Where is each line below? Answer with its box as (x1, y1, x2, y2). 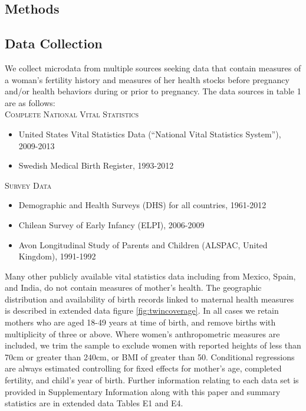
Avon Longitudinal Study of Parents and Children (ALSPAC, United (18, 238, 268, 251)
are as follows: (5, 96, 55, 108)
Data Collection (5, 34, 103, 52)
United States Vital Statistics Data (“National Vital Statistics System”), (18, 127, 281, 140)
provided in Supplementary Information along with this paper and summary (5, 385, 281, 397)
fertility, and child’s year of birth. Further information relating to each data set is (5, 374, 299, 386)
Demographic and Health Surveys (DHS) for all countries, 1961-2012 (18, 199, 266, 211)
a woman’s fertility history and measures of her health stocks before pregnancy (5, 73, 289, 86)
